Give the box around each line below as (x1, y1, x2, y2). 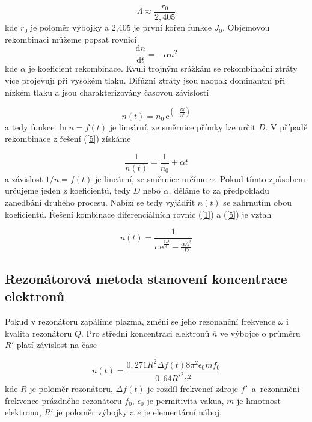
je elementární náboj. (144, 406, 222, 418)
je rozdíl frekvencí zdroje (147, 382, 238, 394)
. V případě (265, 120, 308, 133)
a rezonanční (251, 382, 300, 394)
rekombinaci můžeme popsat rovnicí (5, 32, 137, 45)
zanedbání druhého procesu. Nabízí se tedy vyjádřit (5, 196, 195, 209)
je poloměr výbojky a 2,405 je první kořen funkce (30, 21, 212, 34)
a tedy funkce (5, 120, 55, 133)
